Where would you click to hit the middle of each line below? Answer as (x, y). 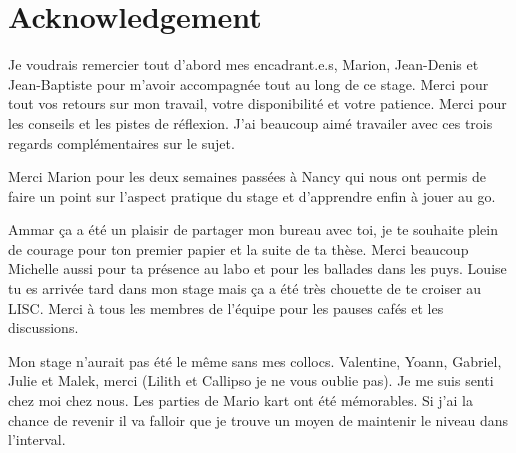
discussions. (43, 327)
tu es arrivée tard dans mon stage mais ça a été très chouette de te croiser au (245, 288)
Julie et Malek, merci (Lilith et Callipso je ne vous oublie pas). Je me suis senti (251, 380)
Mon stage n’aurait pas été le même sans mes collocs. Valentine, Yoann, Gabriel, (255, 360)
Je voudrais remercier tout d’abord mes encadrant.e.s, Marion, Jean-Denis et (243, 64)
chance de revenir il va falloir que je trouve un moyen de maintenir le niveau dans (258, 419)
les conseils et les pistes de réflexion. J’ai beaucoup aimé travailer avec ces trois (250, 122)
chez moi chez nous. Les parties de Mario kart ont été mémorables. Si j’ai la (240, 400)
